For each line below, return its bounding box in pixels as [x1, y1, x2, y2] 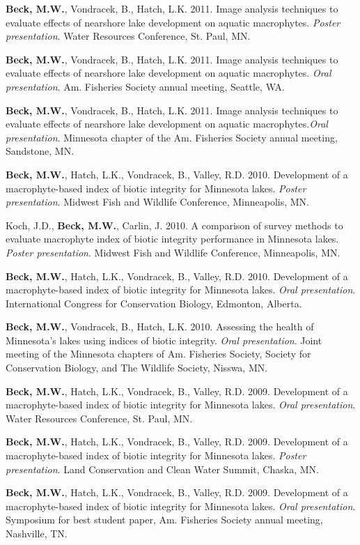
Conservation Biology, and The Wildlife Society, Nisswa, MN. [6, 360, 268, 375]
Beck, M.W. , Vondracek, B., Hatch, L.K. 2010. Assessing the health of [6, 319, 314, 334]
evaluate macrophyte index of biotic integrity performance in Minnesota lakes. [6, 231, 339, 246]
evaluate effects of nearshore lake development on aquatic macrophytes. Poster [6, 15, 341, 29]
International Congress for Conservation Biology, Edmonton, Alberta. [6, 295, 302, 310]
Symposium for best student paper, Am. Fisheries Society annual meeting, [6, 512, 323, 527]
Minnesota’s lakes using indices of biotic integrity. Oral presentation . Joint [6, 332, 322, 347]
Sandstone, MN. [6, 144, 75, 158]
